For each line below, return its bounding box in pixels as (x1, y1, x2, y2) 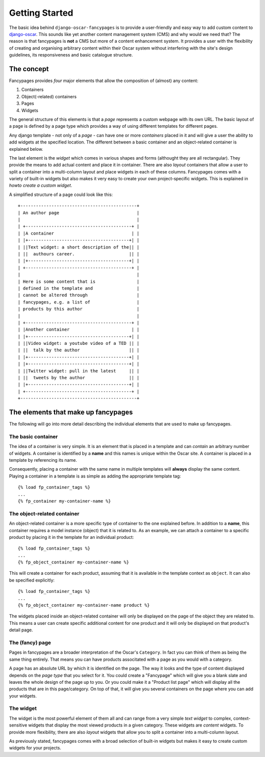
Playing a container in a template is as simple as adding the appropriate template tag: (9, 473, 181, 479)
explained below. (9, 146, 44, 152)
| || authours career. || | (18, 251, 140, 256)
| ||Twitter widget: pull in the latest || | (18, 368, 140, 373)
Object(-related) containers (21, 93, 77, 99)
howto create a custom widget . (9, 182, 72, 189)
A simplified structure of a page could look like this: (9, 192, 113, 197)
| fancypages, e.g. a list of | (18, 299, 140, 305)
